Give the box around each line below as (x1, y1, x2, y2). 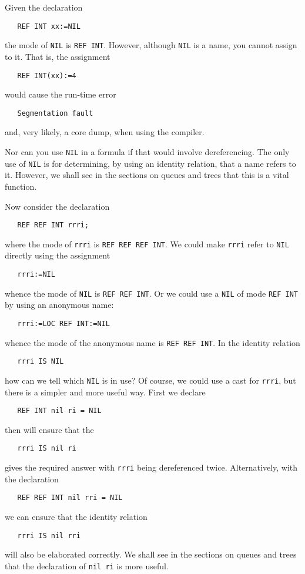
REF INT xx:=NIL (17, 22, 81, 31)
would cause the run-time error (5, 88, 116, 100)
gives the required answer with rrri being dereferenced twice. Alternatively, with (5, 461, 298, 474)
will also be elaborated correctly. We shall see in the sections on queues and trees (5, 548, 297, 560)
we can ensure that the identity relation (5, 510, 148, 522)
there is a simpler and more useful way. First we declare (5, 385, 206, 398)
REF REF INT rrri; (17, 221, 89, 230)
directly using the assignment (5, 249, 110, 261)
